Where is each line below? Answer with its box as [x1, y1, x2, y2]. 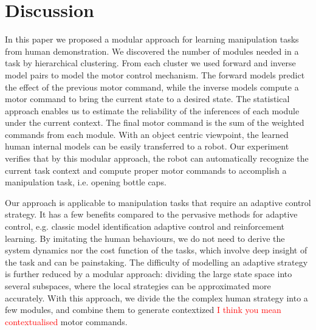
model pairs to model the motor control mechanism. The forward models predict [5, 68, 305, 81]
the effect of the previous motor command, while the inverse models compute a [5, 80, 299, 93]
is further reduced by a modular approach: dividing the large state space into [5, 267, 292, 280]
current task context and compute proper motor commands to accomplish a [5, 163, 287, 176]
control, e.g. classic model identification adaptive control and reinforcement [5, 220, 284, 233]
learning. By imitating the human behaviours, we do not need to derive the [5, 232, 285, 244]
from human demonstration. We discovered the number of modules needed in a [5, 44, 299, 57]
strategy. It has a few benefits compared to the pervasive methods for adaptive [5, 208, 298, 221]
